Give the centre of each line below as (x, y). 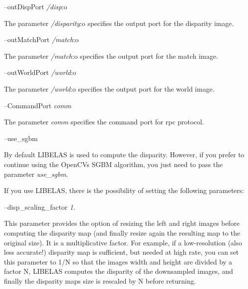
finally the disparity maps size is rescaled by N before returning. (100, 280)
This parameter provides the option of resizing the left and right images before (122, 223)
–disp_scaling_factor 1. (40, 206)
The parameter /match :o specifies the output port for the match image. (111, 56)
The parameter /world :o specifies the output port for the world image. (109, 88)
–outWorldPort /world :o (40, 72)
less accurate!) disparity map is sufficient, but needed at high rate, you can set (122, 252)
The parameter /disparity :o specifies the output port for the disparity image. (119, 23)
